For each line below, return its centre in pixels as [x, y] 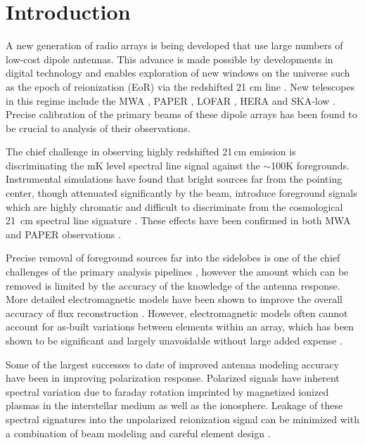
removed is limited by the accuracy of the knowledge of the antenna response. [173, 285]
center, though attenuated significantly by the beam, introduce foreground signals [181, 193]
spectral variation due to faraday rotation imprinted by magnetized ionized [167, 391]
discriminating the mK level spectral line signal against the [133, 165]
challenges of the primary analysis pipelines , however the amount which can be [177, 272]
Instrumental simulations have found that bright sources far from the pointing [174, 179]
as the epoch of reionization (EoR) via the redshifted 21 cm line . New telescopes [180, 86]
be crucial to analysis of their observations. [98, 128]
